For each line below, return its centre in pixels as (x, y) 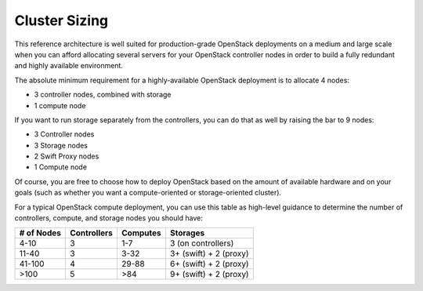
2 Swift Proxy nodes (67, 156)
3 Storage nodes (61, 145)
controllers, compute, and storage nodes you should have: (108, 218)
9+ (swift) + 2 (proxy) (210, 275)
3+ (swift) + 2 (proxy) (210, 253)
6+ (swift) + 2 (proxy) (210, 264)
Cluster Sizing (61, 20)
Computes (141, 233)
